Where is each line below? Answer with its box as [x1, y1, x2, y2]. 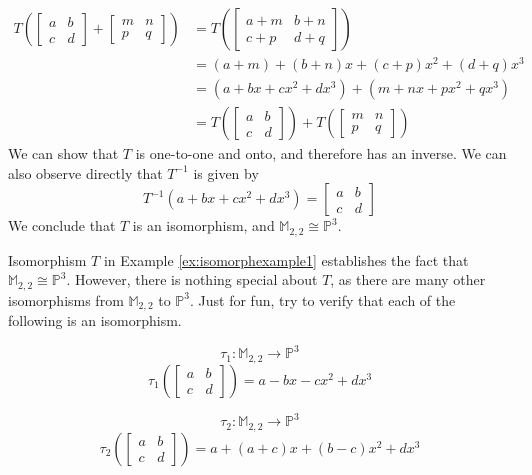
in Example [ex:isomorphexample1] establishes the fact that [103, 249, 469, 270]
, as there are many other [330, 269, 486, 290]
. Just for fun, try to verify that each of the [190, 289, 456, 310]
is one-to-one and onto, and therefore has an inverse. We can [135, 143, 507, 164]
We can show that [8, 143, 119, 164]
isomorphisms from [8, 289, 124, 310]
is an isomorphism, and [132, 215, 275, 236]
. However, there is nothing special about [66, 269, 318, 290]
